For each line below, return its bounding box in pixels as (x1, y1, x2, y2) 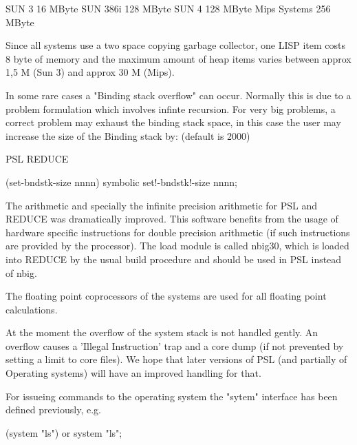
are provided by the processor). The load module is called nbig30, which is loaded (6, 238, 349, 253)
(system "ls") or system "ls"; (6, 425, 122, 439)
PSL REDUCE (6, 152, 69, 166)
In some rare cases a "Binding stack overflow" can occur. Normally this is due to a (6, 87, 351, 102)
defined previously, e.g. (6, 402, 101, 417)
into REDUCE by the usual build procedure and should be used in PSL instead (6, 251, 342, 266)
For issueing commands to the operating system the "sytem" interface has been (6, 389, 338, 403)
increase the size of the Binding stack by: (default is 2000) (6, 128, 250, 143)
